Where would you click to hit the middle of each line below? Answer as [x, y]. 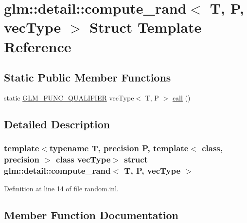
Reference [38, 46]
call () [181, 97]
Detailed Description [57, 124]
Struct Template [145, 27]
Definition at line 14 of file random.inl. [61, 189]
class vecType [83, 159]
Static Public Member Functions [88, 77]
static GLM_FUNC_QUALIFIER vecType [69, 97]
